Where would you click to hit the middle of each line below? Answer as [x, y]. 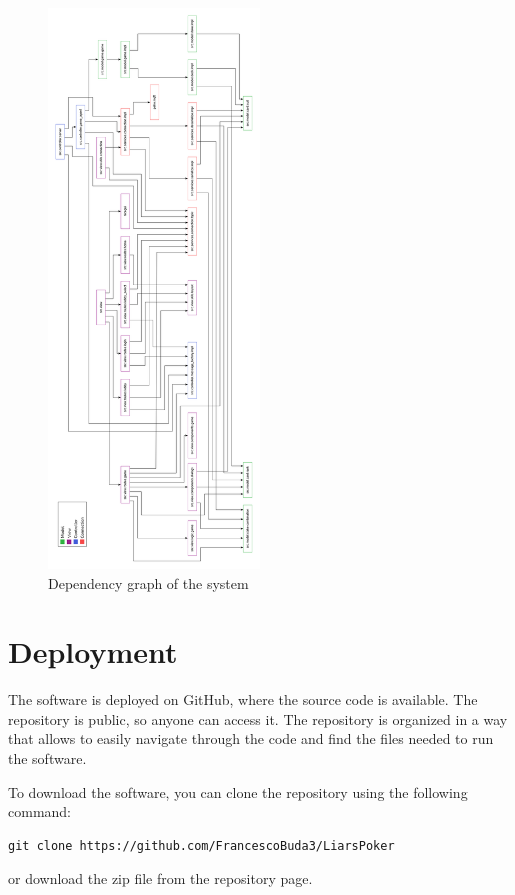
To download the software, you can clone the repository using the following [238, 791]
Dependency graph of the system [148, 582]
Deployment [93, 651]
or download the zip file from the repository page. [160, 878]
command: [39, 811]
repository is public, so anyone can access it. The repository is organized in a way [258, 718]
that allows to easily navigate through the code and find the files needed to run [251, 738]
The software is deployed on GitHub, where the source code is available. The [243, 699]
